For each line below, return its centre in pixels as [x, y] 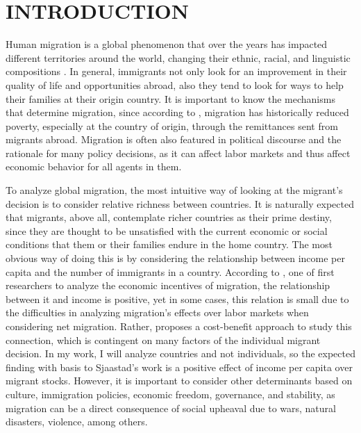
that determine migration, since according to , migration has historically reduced [177, 112]
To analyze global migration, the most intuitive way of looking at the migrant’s [174, 190]
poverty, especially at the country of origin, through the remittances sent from [172, 125]
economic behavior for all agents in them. [94, 166]
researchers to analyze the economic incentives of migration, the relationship [168, 285]
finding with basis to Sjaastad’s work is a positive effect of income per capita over [179, 367]
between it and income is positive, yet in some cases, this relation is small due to [177, 299]
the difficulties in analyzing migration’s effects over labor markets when [157, 312]
